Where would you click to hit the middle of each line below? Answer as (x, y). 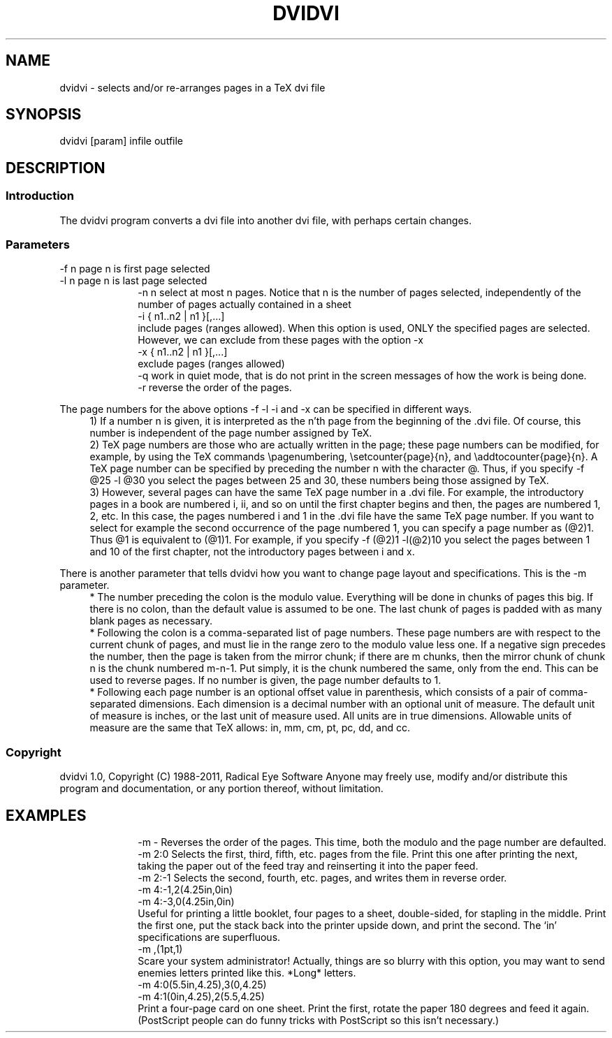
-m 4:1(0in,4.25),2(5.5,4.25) (201, 996)
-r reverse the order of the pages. (215, 388)
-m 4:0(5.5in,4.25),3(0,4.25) (202, 985)
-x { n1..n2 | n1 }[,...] (183, 352)
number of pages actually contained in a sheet (245, 305)
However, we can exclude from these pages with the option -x (280, 340)
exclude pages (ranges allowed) (211, 364)
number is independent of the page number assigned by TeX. (231, 433)
